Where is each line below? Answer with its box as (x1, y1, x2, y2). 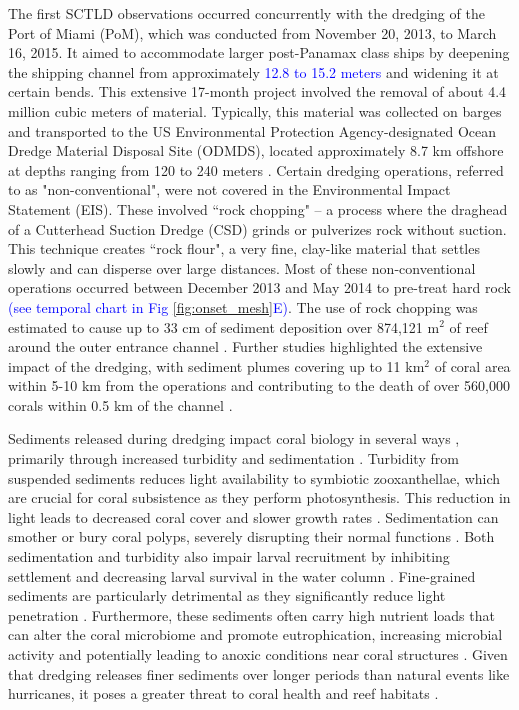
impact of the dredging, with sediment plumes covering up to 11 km (8, 355, 425, 376)
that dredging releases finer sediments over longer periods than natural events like (8, 663, 510, 684)
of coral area (434, 355, 511, 376)
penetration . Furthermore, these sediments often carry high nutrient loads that (8, 604, 495, 625)
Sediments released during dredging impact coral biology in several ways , (8, 428, 460, 449)
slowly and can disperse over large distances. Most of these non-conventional (8, 257, 476, 278)
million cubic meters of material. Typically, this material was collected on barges (8, 100, 502, 121)
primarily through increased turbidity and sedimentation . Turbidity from (8, 448, 459, 469)
